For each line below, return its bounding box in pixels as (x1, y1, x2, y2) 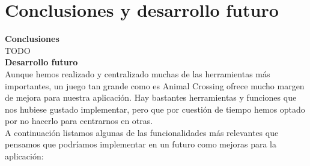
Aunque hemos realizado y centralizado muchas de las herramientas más (5, 67, 270, 80)
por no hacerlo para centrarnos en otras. (5, 114, 153, 127)
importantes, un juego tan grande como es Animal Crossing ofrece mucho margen (5, 79, 305, 92)
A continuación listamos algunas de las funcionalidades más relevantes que (5, 126, 279, 138)
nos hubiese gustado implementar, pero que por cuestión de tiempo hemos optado (5, 102, 305, 115)
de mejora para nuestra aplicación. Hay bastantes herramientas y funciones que (5, 91, 297, 104)
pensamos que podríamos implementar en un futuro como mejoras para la (5, 138, 277, 150)
